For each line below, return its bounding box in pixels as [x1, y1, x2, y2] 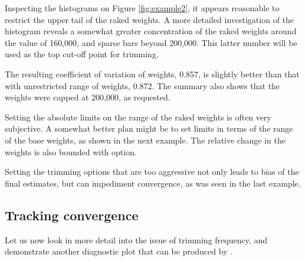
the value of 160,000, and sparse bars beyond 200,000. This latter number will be [5, 36, 297, 48]
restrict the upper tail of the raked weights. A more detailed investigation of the [5, 13, 294, 25]
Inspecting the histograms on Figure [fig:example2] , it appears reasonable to [5, 2, 280, 14]
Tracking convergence [5, 205, 139, 224]
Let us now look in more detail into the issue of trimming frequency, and [5, 233, 268, 246]
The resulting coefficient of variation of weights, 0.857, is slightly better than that [5, 67, 300, 80]
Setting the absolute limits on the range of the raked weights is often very [5, 110, 271, 123]
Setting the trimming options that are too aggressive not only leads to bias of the [5, 165, 299, 178]
